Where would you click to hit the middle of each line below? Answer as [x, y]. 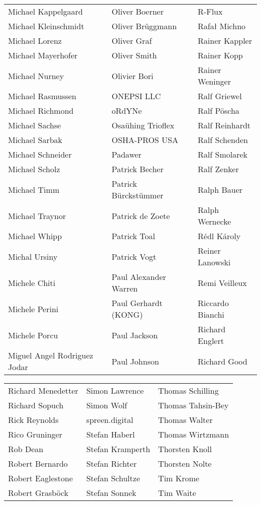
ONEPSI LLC [136, 96]
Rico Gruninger [35, 434]
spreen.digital [110, 420]
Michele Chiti [32, 282]
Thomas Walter [185, 420]
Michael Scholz [34, 169]
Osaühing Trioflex [143, 125]
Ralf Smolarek [223, 154]
